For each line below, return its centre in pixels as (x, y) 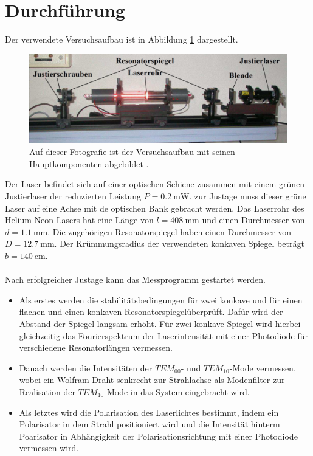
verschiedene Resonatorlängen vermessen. (96, 347)
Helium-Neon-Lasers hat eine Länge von (79, 220)
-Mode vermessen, (263, 368)
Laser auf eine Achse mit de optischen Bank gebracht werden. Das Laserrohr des (155, 208)
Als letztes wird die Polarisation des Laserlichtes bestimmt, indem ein (149, 412)
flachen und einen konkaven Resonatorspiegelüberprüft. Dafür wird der (151, 312)
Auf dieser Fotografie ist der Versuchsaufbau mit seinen (132, 152)
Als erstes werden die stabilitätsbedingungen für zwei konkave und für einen (161, 299)
